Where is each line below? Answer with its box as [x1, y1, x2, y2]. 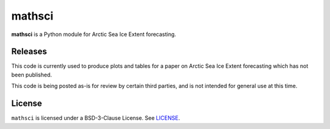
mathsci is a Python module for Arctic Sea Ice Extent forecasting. [11, 31, 177, 38]
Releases [11, 46, 47, 57]
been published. [11, 71, 52, 78]
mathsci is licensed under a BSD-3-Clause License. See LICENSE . [11, 114, 180, 122]
